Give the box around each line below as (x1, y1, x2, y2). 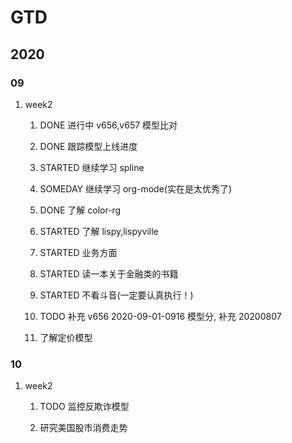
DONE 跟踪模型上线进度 (39, 140, 138, 152)
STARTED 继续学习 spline (39, 161, 145, 173)
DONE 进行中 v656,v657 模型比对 (39, 119, 178, 131)
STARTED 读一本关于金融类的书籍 (39, 267, 179, 280)
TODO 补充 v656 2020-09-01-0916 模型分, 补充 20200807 (39, 310, 282, 322)
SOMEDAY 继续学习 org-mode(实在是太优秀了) (39, 182, 233, 195)
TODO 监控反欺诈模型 (39, 401, 130, 413)
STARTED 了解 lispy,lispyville (39, 225, 159, 237)
